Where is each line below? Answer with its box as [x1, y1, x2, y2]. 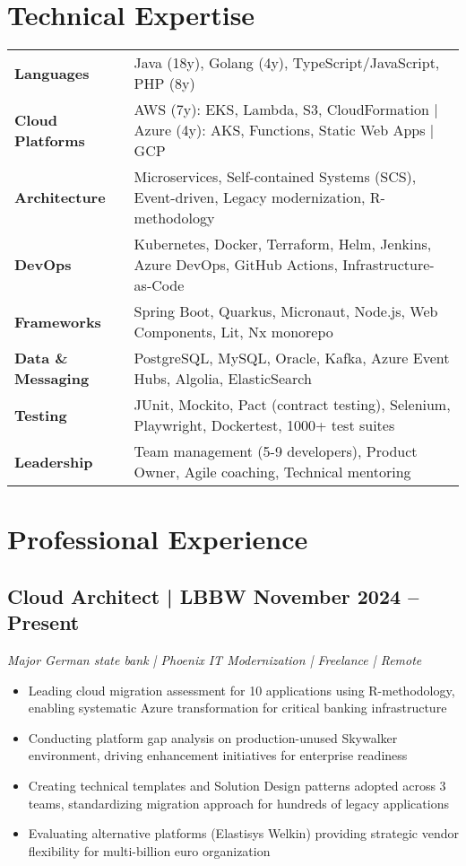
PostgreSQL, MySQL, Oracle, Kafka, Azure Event [134, 347, 450, 369]
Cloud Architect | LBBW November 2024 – [7, 582, 419, 609]
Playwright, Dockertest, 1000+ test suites [134, 415, 395, 436]
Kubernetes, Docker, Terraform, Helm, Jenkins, [134, 233, 432, 255]
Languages [14, 62, 90, 83]
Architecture [14, 187, 106, 208]
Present [7, 608, 80, 636]
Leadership [14, 450, 93, 472]
